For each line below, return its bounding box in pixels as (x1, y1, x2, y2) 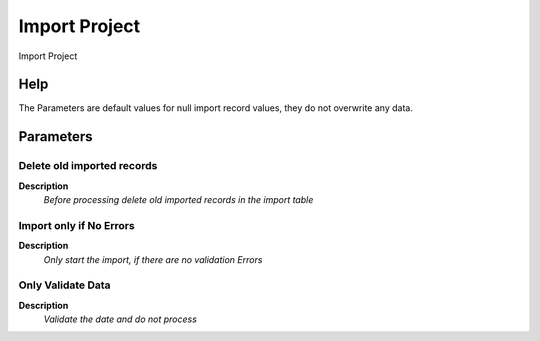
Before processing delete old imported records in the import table (43, 194, 314, 205)
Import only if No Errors (18, 218, 135, 232)
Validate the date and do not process (43, 313, 197, 325)
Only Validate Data (18, 278, 111, 292)
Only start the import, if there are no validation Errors (43, 253, 263, 265)
